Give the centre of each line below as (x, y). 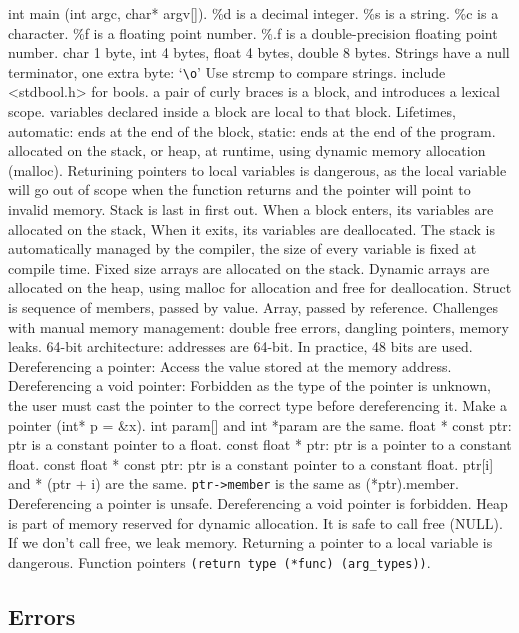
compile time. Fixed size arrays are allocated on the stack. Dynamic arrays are (249, 267)
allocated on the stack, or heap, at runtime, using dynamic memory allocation (247, 150)
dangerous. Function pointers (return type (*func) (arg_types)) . (219, 561)
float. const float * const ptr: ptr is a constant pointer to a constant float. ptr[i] (251, 463)
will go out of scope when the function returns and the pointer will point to (239, 189)
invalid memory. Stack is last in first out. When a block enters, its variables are (251, 209)
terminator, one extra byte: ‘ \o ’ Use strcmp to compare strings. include (227, 71)
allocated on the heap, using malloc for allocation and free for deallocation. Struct (260, 287)
